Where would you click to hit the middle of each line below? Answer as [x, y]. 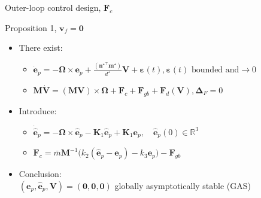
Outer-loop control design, [53, 7]
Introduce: [38, 110]
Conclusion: [40, 174]
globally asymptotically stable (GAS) [183, 185]
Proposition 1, [31, 27]
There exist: [41, 48]
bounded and [216, 70]
